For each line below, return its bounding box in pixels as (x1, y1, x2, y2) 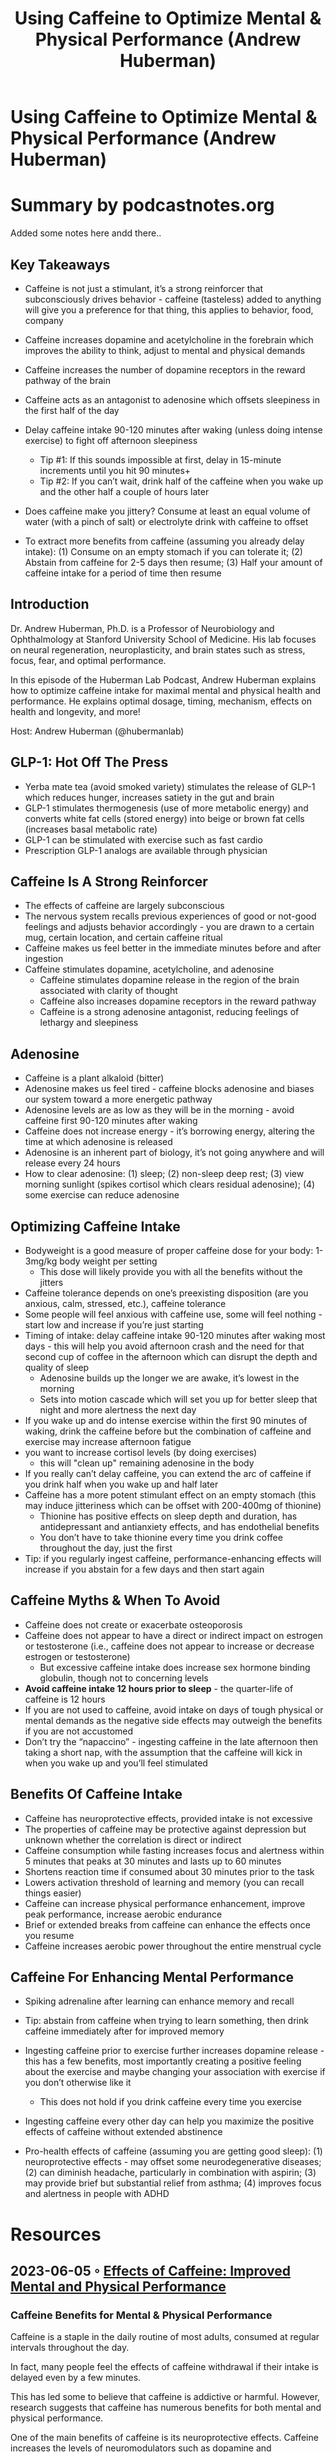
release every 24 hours (24, 1157, 121, 1169)
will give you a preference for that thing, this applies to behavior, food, (24, 303, 314, 316)
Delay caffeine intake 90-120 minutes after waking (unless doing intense (24, 423, 323, 436)
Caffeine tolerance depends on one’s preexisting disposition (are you (24, 1287, 309, 1299)
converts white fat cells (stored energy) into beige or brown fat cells (24, 812, 305, 824)
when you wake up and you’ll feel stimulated (24, 1757, 208, 1769)
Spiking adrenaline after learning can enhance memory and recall (24, 1995, 295, 2007)
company (24, 314, 64, 326)
